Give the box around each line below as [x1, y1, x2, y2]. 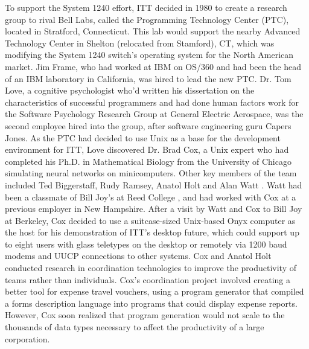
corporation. [5, 332, 50, 345]
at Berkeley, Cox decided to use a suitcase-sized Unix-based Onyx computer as [5, 214, 296, 226]
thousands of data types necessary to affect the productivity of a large [5, 321, 264, 333]
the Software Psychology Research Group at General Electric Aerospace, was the [5, 107, 304, 120]
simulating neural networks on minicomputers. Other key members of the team [5, 167, 297, 179]
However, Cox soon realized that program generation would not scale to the [5, 309, 285, 321]
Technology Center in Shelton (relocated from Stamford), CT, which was [5, 36, 275, 49]
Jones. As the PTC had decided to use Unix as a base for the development [5, 131, 281, 144]
